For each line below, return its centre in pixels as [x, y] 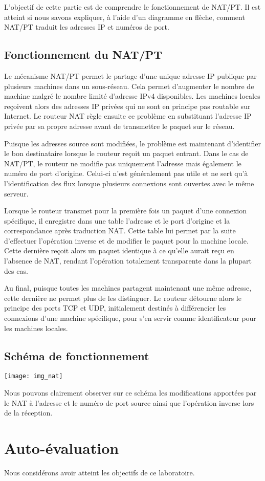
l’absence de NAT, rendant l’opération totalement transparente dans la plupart [128, 261]
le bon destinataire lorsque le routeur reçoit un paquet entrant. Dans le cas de [126, 153]
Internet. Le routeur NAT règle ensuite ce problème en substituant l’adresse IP [128, 116]
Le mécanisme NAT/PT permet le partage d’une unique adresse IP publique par [130, 75]
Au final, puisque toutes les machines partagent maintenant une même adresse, [128, 288]
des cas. [16, 270]
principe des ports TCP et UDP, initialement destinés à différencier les [115, 308]
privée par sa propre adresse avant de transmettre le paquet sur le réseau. [119, 126]
